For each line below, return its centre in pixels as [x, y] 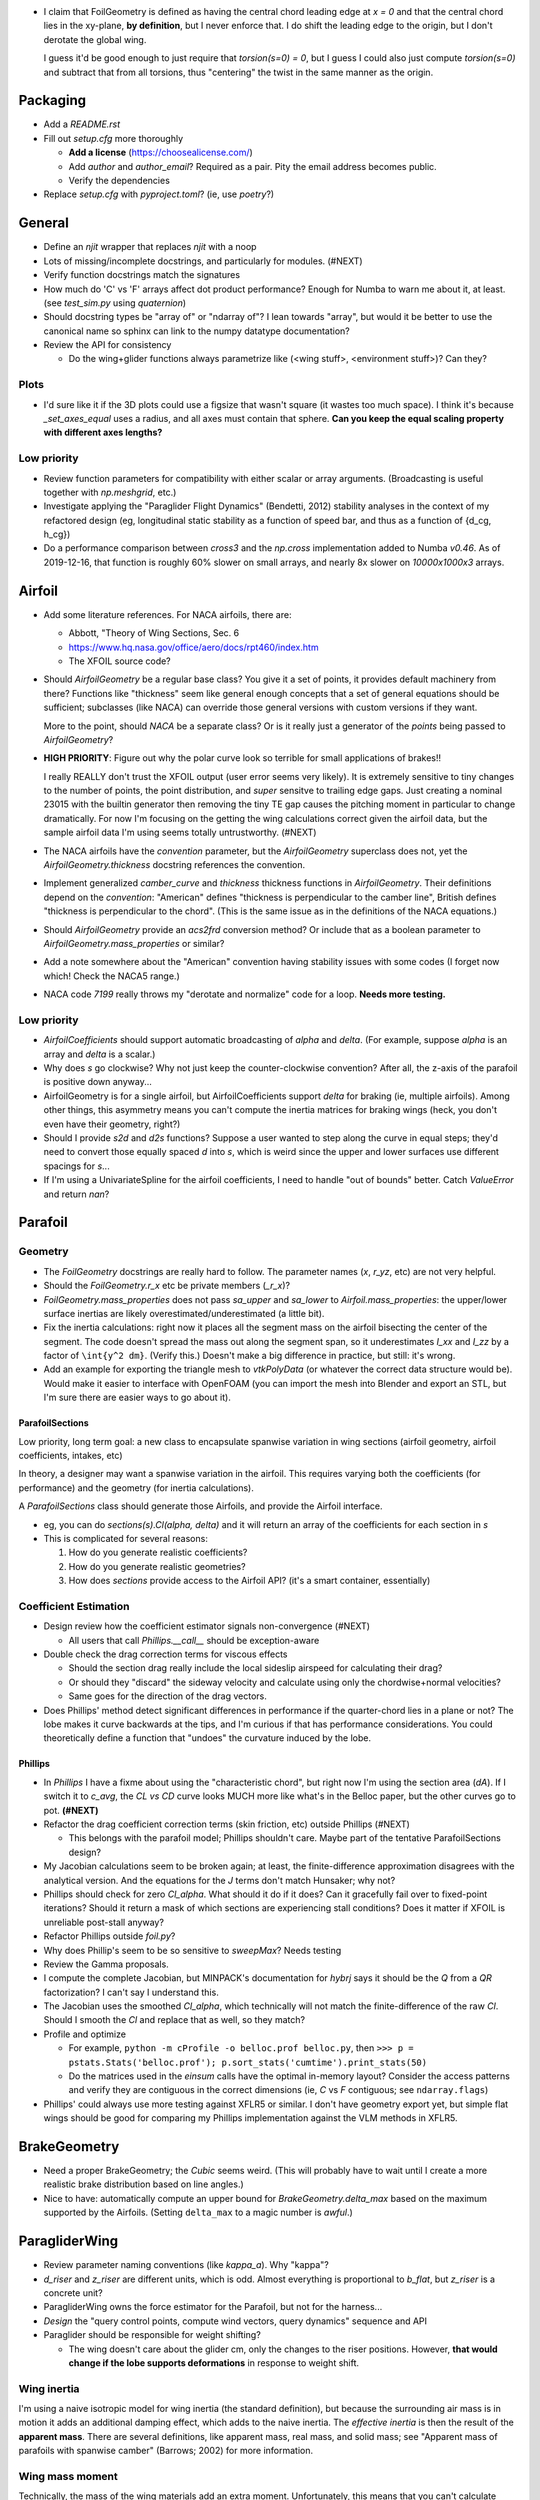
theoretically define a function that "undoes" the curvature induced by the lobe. [207, 1738]
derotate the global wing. [95, 39]
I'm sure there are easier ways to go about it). [137, 1397]
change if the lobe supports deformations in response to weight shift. [214, 2362]
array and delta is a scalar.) [99, 1054]
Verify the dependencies [119, 181]
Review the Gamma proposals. [106, 1964]
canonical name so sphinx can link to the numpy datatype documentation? [196, 331]
